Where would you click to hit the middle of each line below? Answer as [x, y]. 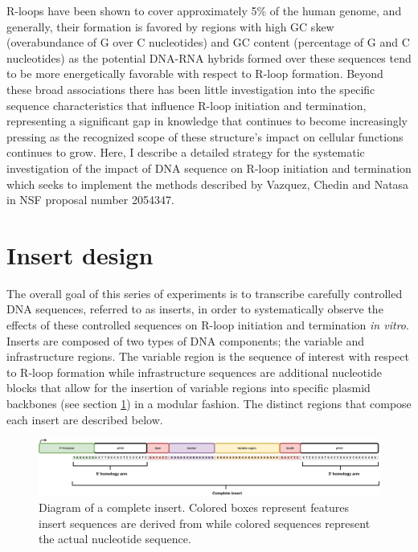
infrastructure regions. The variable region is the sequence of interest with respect [208, 356]
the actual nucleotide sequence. [115, 539]
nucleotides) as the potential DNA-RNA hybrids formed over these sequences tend [209, 57]
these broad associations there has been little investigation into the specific [191, 89]
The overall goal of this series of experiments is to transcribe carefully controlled [205, 293]
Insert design [80, 254]
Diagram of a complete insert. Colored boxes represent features [194, 507]
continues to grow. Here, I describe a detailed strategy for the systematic [186, 152]
